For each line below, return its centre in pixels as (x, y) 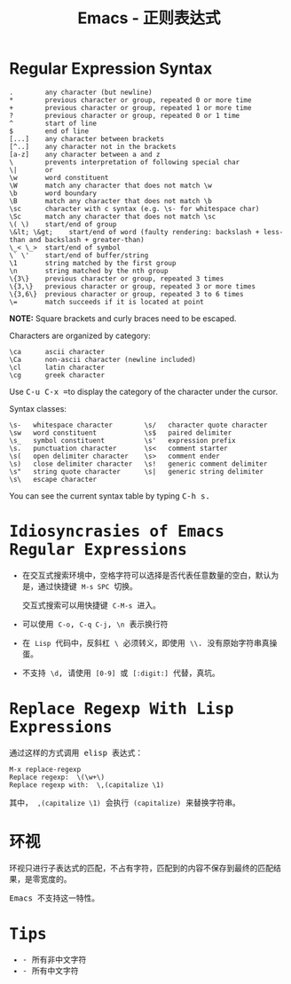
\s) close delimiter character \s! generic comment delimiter (138, 464)
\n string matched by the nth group (89, 271)
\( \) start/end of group (63, 224)
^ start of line (53, 123)
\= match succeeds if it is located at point (106, 302)
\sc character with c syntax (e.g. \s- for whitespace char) (134, 209)
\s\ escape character (53, 479)
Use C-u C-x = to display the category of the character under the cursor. (143, 391)
